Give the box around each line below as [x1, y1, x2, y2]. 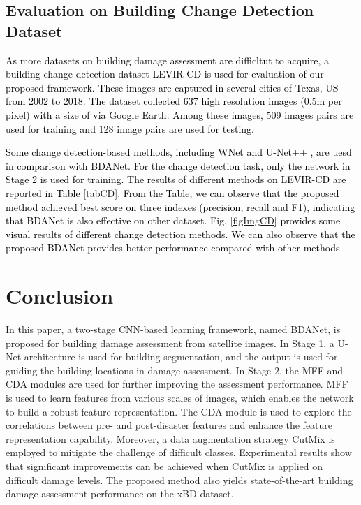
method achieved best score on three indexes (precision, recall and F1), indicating [6, 199, 355, 214]
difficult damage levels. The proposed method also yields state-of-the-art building [6, 472, 353, 487]
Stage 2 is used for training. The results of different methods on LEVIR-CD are [6, 172, 346, 186]
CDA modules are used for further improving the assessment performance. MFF [6, 376, 348, 391]
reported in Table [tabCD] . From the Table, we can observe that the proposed [6, 185, 339, 200]
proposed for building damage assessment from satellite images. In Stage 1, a [6, 335, 334, 350]
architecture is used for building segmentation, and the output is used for [24, 349, 338, 364]
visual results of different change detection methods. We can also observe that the [6, 226, 355, 241]
